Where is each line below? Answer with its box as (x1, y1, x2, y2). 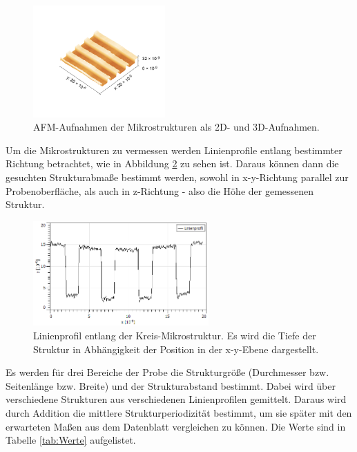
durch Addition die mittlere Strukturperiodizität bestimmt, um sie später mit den (6, 406, 352, 420)
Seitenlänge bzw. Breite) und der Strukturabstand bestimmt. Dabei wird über (6, 378, 336, 393)
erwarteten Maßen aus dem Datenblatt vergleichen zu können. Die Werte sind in (6, 419, 346, 433)
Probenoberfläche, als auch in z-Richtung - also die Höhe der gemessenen (6, 183, 314, 198)
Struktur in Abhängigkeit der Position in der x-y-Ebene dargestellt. (33, 341, 319, 356)
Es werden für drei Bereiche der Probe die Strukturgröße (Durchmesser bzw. (6, 365, 329, 379)
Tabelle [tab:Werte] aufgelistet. (6, 433, 136, 447)
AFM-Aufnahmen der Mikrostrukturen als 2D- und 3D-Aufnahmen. (33, 120, 320, 134)
